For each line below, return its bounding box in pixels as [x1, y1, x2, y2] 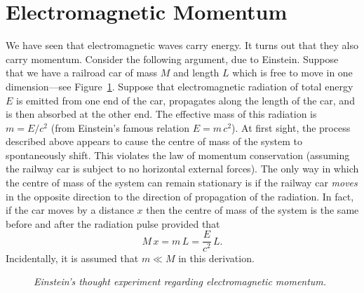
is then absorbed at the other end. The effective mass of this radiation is [6, 107, 317, 121]
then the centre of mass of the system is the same [146, 203, 359, 217]
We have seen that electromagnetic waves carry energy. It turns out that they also [6, 38, 358, 53]
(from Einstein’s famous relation [50, 120, 190, 135]
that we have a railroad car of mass [6, 65, 158, 80]
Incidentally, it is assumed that [6, 250, 139, 265]
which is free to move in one [232, 65, 353, 80]
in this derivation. [178, 250, 255, 265]
